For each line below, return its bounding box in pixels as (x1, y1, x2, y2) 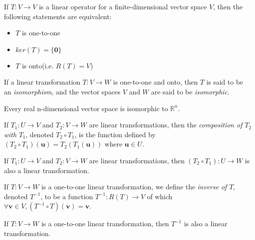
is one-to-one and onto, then (113, 77, 198, 87)
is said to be (206, 77, 243, 87)
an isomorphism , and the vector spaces (4, 86, 121, 96)
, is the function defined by (74, 129, 156, 139)
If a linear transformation (4, 77, 81, 87)
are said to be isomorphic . (151, 86, 229, 96)
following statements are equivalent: (4, 11, 112, 21)
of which (147, 191, 172, 201)
